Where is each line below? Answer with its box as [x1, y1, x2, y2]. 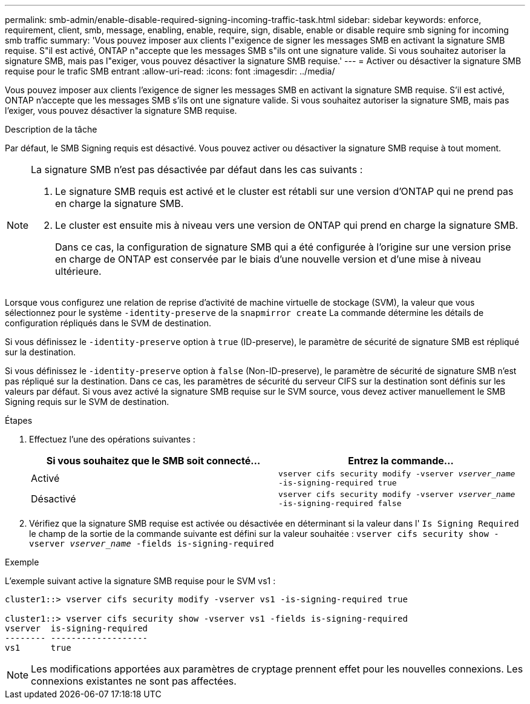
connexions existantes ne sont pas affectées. [31, 675, 237, 687]
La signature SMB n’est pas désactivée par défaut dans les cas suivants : [31, 163, 363, 176]
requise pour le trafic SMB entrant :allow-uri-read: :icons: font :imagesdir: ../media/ [5, 66, 335, 76]
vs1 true [5, 643, 71, 653]
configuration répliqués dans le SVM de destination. [5, 318, 212, 328]
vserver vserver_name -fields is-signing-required [29, 539, 274, 548]
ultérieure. [55, 265, 102, 277]
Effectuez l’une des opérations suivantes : [29, 434, 195, 444]
